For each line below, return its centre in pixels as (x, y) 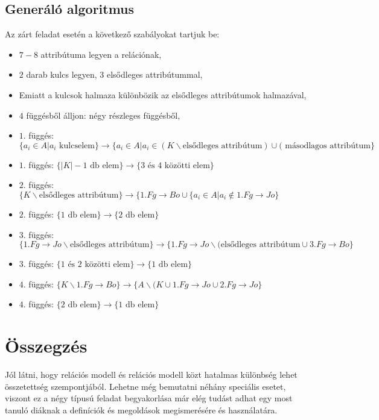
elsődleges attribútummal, (154, 74)
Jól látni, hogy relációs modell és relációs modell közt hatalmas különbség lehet (151, 375)
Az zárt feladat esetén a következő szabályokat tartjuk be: (112, 34)
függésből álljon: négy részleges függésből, (103, 115)
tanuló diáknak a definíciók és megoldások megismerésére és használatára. (141, 409)
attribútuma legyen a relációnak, (101, 54)
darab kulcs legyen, (62, 74)
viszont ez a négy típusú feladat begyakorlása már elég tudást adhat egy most (149, 398)
